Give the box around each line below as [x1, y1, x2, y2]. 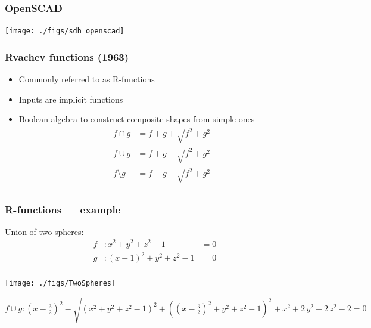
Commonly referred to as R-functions [18, 73, 155, 85]
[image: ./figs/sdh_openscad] [5, 27, 124, 36]
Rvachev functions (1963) [5, 49, 129, 64]
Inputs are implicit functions [18, 92, 123, 105]
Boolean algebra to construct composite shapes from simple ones [18, 113, 255, 125]
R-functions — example [5, 202, 121, 216]
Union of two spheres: [5, 225, 84, 237]
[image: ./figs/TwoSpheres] [5, 279, 116, 288]
